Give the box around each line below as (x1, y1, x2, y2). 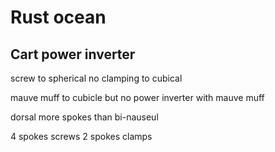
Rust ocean (10, 6, 107, 29)
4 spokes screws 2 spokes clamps (10, 131, 153, 142)
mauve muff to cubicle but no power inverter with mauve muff (10, 92, 265, 103)
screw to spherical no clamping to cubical (10, 72, 183, 84)
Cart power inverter (10, 46, 136, 63)
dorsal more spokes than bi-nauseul (10, 111, 159, 123)
